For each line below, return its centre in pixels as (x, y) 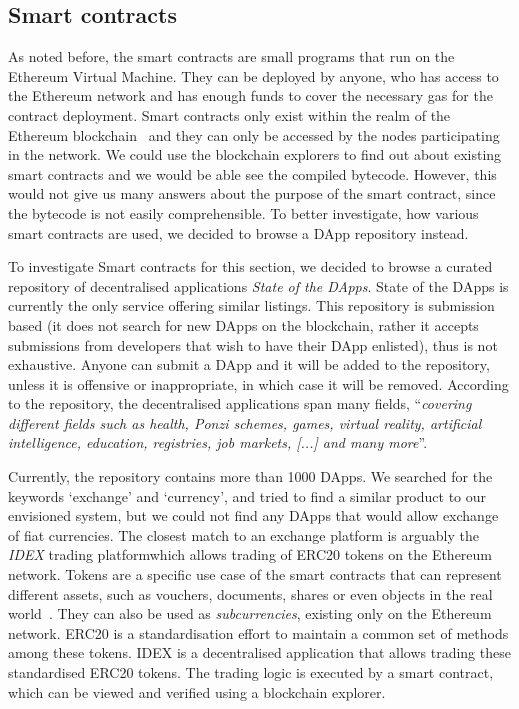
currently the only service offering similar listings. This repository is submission (251, 305)
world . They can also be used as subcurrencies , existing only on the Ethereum (250, 613)
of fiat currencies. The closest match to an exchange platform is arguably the (243, 534)
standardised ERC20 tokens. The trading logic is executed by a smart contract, (251, 672)
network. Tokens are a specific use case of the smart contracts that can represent (255, 574)
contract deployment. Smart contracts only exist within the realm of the (229, 114)
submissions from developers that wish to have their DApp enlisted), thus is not (253, 344)
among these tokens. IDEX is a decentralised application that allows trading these (259, 652)
